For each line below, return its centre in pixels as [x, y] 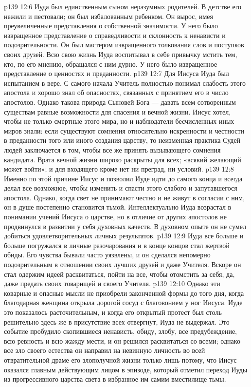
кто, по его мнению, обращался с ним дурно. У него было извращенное [111, 64]
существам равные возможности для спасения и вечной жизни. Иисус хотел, [117, 111]
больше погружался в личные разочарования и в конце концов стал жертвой [117, 245]
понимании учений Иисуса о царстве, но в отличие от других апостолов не [116, 217]
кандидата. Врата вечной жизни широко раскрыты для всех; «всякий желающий [123, 159]
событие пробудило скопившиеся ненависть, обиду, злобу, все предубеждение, [120, 331]
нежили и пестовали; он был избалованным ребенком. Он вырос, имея [109, 16]
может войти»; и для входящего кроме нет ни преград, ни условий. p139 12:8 [119, 169]
